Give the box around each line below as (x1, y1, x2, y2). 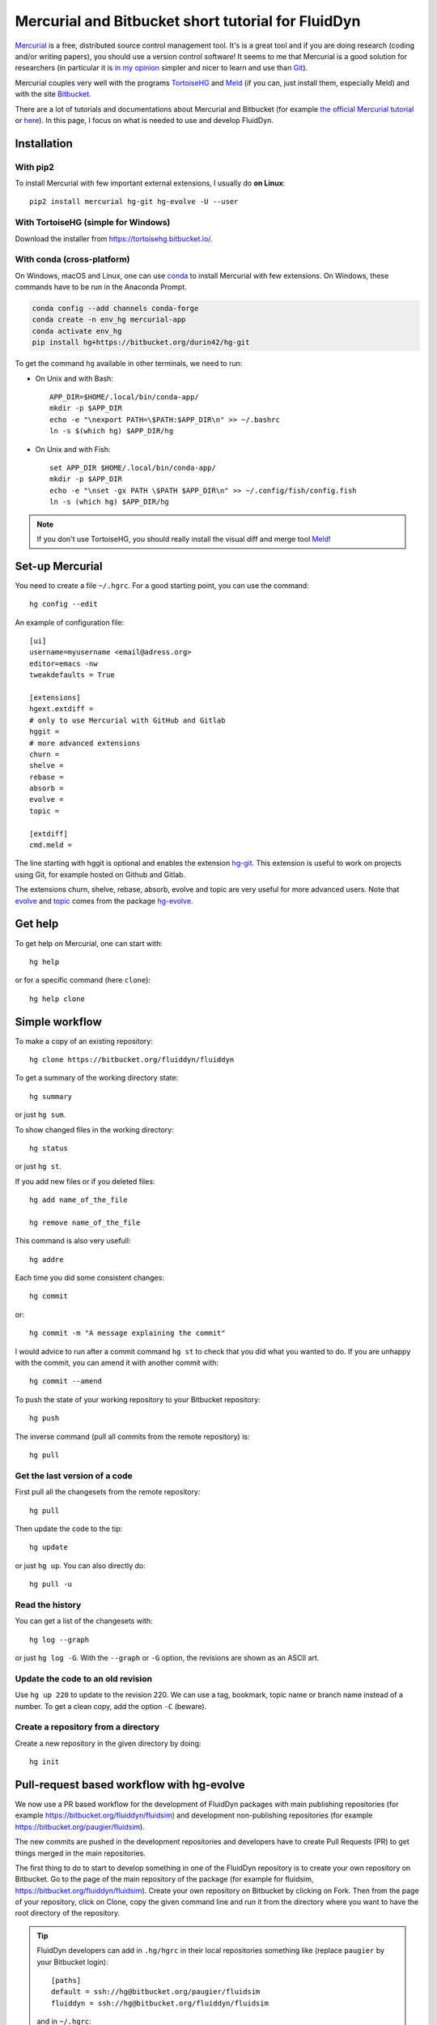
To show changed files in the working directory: (15, 1124, 174, 1134)
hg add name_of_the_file (29, 1196, 128, 1204)
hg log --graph (29, 1635, 90, 1644)
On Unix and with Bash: (35, 373, 113, 383)
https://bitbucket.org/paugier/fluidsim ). (15, 1822, 145, 1831)
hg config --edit (29, 599, 98, 609)
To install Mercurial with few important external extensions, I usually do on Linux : (15, 178, 286, 188)
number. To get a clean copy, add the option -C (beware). (15, 1701, 207, 1711)
